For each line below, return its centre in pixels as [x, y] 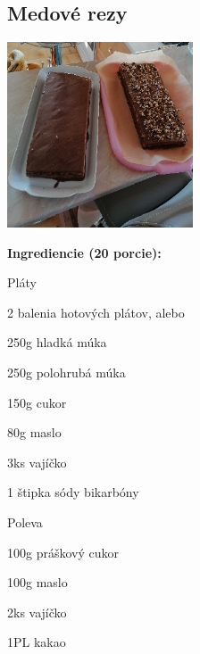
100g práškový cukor [63, 552]
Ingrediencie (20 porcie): [84, 252]
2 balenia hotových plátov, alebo [96, 312]
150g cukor [37, 402]
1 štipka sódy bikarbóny [73, 492]
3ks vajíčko [37, 462]
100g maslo [37, 582]
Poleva [25, 522]
